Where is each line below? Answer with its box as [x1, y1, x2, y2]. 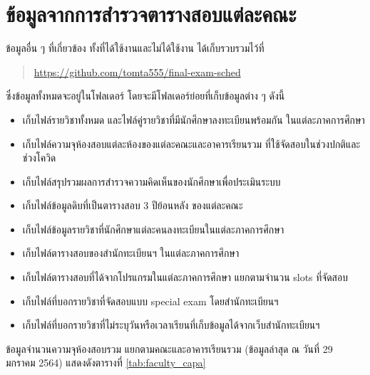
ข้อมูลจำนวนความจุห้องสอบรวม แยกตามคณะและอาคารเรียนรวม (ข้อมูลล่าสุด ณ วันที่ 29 [6, 341, 333, 356]
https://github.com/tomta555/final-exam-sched [34, 64, 241, 79]
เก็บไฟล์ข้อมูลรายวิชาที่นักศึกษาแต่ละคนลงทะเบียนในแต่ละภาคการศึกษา [22, 221, 284, 236]
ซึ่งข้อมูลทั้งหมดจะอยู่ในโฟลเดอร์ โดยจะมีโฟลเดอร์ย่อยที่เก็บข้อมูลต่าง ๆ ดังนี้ [6, 88, 285, 103]
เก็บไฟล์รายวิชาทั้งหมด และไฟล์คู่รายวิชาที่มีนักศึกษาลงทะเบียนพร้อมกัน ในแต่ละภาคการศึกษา [22, 112, 365, 127]
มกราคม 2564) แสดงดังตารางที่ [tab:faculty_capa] [6, 355, 206, 370]
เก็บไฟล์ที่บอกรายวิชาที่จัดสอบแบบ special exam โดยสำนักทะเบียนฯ [22, 293, 279, 308]
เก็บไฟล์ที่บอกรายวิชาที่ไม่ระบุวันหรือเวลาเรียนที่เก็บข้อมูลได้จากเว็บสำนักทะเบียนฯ [22, 317, 320, 332]
